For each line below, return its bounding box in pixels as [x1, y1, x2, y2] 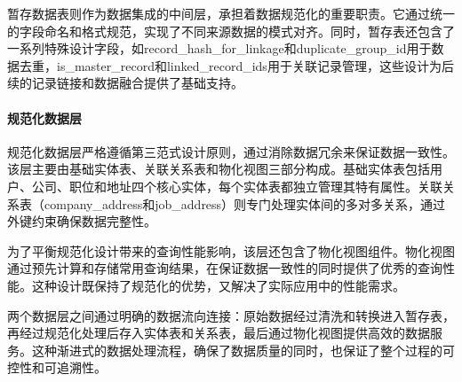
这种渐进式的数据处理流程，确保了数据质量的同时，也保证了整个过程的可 [31, 340, 455, 359]
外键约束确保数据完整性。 [7, 212, 156, 230]
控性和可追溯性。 [7, 358, 107, 377]
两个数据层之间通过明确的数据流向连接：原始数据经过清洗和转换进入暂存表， [7, 306, 455, 324]
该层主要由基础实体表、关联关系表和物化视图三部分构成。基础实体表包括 [7, 160, 430, 178]
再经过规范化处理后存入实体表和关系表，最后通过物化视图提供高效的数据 [7, 324, 430, 342]
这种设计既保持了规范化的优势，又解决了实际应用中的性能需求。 [31, 276, 405, 294]
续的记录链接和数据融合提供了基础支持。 [7, 74, 243, 92]
